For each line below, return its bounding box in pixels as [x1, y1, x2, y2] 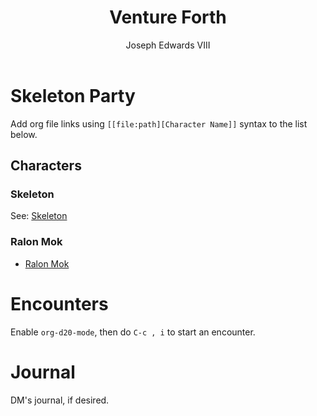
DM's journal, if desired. [10, 394, 110, 406]
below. [10, 128, 38, 140]
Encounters [10, 292, 109, 315]
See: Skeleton [10, 210, 68, 222]
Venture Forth [109, 6, 227, 29]
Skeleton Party [10, 84, 136, 107]
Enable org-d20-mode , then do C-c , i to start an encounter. [10, 326, 256, 338]
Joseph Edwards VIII [125, 39, 211, 51]
